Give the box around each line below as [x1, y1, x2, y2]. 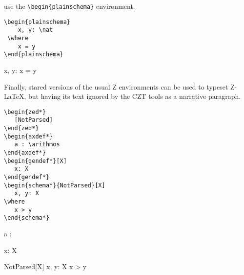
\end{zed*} [4, 125, 39, 132]
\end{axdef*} [4, 149, 46, 156]
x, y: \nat [18, 26, 53, 34]
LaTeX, [4, 91, 26, 101]
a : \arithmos [14, 141, 60, 148]
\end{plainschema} [4, 51, 63, 58]
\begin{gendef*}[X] [4, 157, 67, 164]
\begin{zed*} [4, 108, 46, 115]
